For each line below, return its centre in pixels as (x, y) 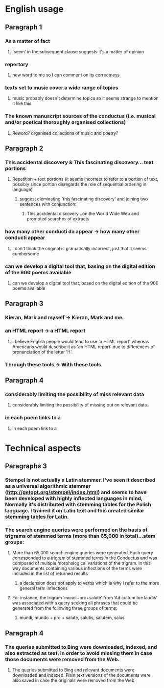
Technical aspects (43, 448)
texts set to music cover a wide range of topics (62, 88)
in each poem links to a (33, 418)
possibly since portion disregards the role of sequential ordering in (79, 184)
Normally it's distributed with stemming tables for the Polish (78, 504)
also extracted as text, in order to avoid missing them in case (79, 653)
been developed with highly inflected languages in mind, (74, 498)
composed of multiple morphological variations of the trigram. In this (81, 563)
